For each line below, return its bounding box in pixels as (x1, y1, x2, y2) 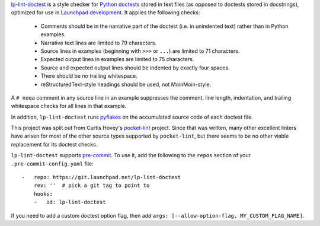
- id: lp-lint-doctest (33, 199, 106, 206)
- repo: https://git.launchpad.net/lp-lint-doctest (21, 174, 181, 181)
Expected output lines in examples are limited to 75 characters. (40, 56, 194, 63)
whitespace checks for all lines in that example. (11, 103, 127, 110)
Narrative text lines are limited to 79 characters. (40, 39, 157, 46)
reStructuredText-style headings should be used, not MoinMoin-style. (40, 81, 212, 88)
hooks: (33, 190, 53, 197)
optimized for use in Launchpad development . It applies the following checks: (11, 9, 201, 16)
